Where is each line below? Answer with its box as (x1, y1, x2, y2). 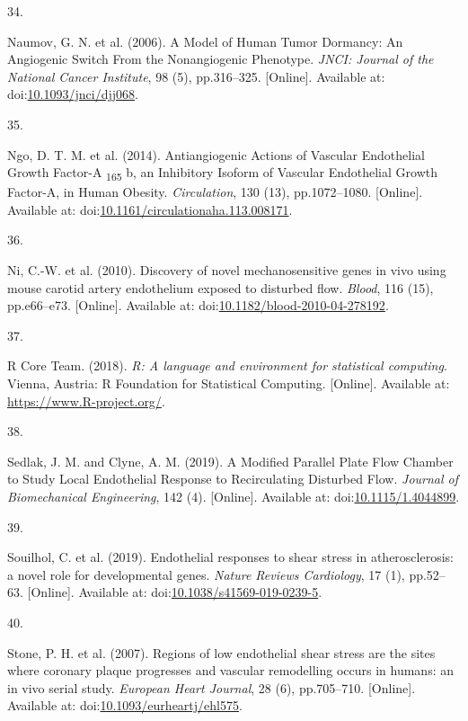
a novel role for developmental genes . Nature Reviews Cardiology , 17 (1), (7, 565, 405, 583)
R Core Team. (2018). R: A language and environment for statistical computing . (7, 356, 447, 375)
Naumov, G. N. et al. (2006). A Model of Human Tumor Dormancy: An (7, 31, 403, 50)
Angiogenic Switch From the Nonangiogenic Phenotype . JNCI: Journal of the (7, 49, 434, 68)
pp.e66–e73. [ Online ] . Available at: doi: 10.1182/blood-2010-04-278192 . (7, 296, 389, 315)
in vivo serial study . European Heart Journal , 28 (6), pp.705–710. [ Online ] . (7, 678, 416, 697)
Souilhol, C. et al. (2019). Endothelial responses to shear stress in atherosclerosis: (7, 547, 454, 566)
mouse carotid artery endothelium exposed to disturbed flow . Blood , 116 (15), (7, 278, 434, 297)
